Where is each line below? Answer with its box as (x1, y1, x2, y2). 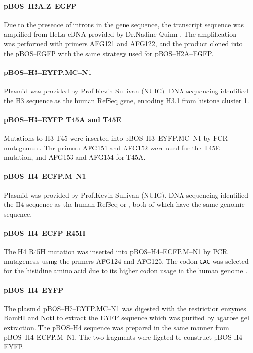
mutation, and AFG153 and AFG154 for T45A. (4, 152, 145, 162)
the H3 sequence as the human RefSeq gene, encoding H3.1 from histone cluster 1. (4, 95, 249, 105)
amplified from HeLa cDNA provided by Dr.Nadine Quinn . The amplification (4, 29, 236, 39)
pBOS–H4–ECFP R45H (4, 227, 86, 238)
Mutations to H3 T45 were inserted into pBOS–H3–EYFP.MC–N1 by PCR (4, 132, 228, 143)
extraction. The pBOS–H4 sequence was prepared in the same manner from (4, 322, 229, 332)
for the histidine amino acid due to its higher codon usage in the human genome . (4, 265, 248, 276)
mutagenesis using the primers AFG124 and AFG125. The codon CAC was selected (4, 256, 249, 266)
